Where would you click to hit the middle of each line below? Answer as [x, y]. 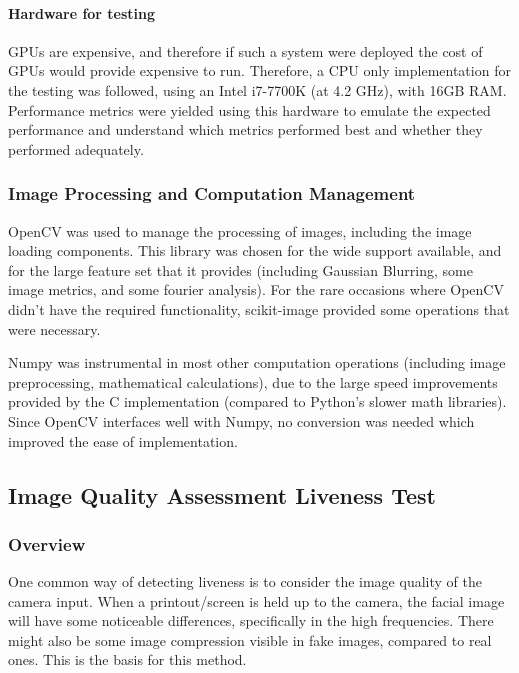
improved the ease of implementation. [123, 440]
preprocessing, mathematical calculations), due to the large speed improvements [253, 381]
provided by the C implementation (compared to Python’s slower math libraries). [257, 401]
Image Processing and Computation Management [212, 193]
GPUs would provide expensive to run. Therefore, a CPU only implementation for [259, 70]
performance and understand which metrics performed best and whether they [245, 129]
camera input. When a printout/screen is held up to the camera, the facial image [256, 600]
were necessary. [54, 328]
